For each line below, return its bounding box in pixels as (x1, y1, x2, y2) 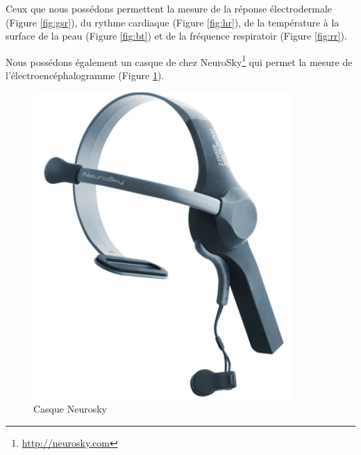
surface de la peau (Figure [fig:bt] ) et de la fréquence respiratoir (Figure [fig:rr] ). (6, 28, 347, 43)
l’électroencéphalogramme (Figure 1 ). (6, 68, 165, 83)
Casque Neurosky (33, 402, 107, 416)
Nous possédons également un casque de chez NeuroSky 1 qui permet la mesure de (6, 52, 353, 69)
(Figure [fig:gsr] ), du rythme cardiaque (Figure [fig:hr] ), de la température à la (6, 15, 339, 29)
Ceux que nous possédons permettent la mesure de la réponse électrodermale (6, 1, 332, 15)
